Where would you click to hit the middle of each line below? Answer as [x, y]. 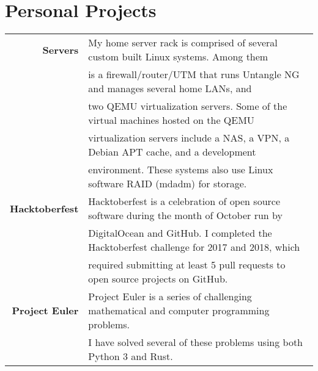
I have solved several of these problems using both [196, 342]
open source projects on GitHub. [158, 279]
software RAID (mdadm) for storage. [168, 184]
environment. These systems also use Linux [181, 170]
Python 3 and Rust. [131, 356]
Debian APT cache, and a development [172, 152]
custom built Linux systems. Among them [178, 57]
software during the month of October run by [185, 215]
